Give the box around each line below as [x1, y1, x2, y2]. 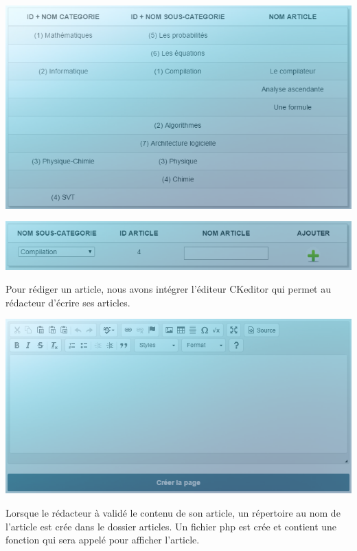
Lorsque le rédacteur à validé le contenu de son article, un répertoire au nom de [5, 506, 341, 520]
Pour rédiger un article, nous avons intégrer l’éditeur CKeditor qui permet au [5, 282, 332, 296]
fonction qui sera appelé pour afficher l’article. [5, 532, 200, 547]
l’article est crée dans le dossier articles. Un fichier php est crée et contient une [5, 519, 337, 533]
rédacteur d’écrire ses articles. [5, 295, 130, 309]
